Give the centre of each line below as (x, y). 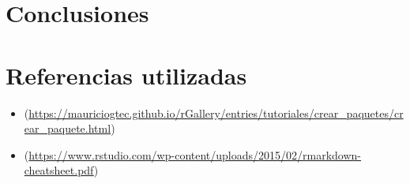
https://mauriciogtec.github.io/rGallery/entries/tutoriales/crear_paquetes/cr (216, 113)
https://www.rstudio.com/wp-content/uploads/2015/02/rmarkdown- (195, 154)
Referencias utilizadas (126, 75)
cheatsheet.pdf (59, 170)
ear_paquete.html (68, 128)
